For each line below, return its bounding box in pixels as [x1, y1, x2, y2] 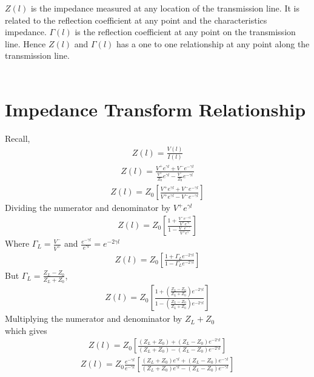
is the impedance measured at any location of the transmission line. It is [30, 2, 299, 14]
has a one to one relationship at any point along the [116, 37, 310, 50]
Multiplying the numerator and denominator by [5, 312, 182, 325]
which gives [5, 324, 47, 336]
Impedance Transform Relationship [5, 96, 306, 121]
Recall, [5, 132, 30, 144]
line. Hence [5, 37, 46, 50]
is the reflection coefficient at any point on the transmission [75, 25, 296, 38]
